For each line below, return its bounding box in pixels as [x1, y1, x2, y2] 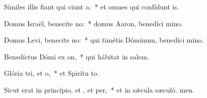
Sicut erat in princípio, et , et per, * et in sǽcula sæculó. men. [4, 84, 195, 95]
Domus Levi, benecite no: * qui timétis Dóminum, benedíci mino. [4, 35, 204, 45]
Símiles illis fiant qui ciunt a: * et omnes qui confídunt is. [4, 1, 179, 11]
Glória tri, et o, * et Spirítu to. [4, 68, 99, 78]
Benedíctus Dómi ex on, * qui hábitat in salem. [4, 51, 149, 61]
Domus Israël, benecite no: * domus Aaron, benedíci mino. [4, 18, 183, 28]
